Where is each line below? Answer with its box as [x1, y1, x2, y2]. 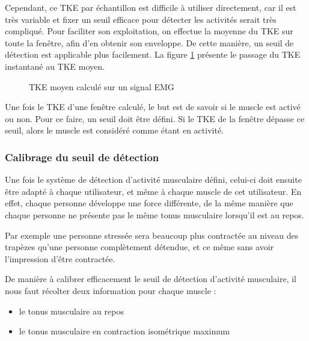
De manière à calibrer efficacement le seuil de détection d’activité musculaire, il [5, 272, 296, 285]
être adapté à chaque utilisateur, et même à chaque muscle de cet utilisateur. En [5, 185, 302, 197]
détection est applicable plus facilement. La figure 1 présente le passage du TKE [5, 48, 301, 61]
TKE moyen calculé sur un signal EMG [29, 80, 174, 93]
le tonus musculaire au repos [19, 304, 124, 317]
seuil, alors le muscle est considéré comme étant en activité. [5, 124, 224, 137]
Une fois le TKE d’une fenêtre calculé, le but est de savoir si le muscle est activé [5, 100, 301, 113]
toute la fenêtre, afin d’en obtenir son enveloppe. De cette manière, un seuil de [5, 36, 294, 49]
